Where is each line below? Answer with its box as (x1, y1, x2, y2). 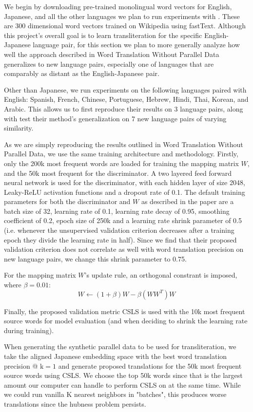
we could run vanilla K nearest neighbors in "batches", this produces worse (4, 389, 227, 399)
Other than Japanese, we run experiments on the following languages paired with (4, 84, 247, 94)
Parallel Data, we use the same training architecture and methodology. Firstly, (4, 149, 238, 159)
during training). (4, 325, 54, 335)
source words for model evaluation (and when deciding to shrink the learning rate (4, 316, 248, 326)
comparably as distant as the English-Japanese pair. (4, 68, 159, 78)
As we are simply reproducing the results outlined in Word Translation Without (4, 139, 243, 149)
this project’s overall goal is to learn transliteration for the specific (4, 30, 202, 40)
